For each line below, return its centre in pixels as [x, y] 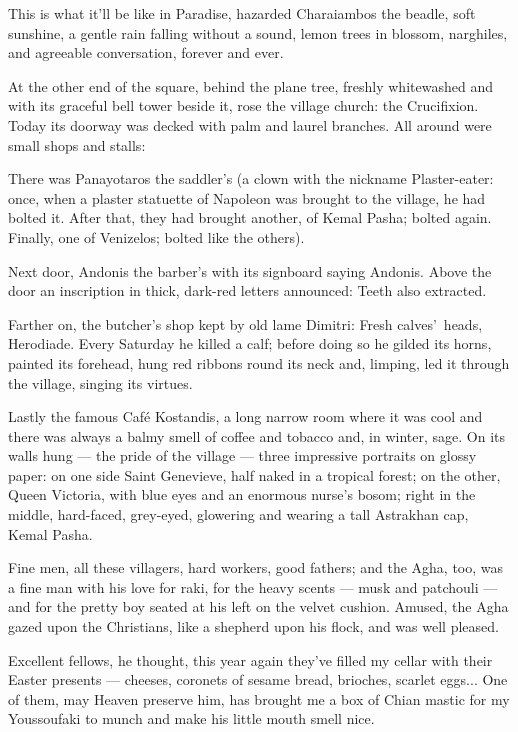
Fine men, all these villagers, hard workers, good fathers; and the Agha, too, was [256, 567]
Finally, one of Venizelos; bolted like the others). [156, 236]
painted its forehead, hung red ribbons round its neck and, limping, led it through [259, 362]
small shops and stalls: [77, 144]
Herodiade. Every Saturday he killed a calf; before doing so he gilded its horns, [250, 343]
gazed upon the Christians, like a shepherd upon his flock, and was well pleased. [253, 626]
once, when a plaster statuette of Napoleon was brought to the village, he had [247, 197]
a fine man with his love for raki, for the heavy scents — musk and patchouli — [253, 586]
